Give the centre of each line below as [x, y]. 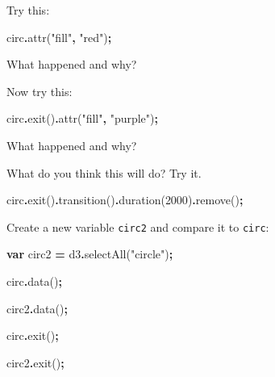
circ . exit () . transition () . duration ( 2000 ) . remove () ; [125, 200]
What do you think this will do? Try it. [104, 172]
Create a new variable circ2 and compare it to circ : [138, 226]
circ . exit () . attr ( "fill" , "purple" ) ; [82, 118]
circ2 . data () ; [37, 308]
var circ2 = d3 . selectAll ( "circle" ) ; [90, 254]
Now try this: [40, 91]
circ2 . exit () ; [35, 362]
